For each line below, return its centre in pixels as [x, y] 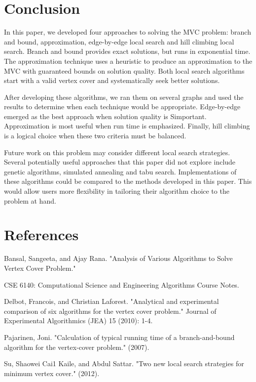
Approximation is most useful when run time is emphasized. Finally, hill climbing [127, 126]
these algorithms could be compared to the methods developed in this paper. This [128, 181]
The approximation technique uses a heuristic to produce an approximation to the [128, 61]
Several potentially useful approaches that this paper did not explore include [120, 162]
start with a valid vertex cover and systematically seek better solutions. [112, 80]
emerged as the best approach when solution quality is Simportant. [105, 116]
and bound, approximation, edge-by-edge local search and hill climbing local [119, 41]
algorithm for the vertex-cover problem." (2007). [77, 347]
